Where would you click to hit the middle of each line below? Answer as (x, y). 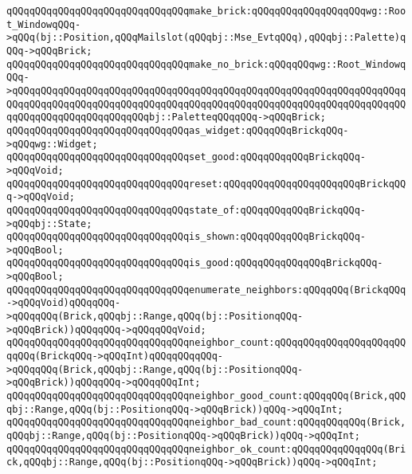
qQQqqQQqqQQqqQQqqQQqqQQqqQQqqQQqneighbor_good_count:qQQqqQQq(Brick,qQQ (206, 396)
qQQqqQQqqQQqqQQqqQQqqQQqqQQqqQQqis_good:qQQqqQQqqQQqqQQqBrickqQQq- (195, 263)
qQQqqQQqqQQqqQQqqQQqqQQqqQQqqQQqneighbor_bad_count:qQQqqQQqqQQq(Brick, (206, 423)
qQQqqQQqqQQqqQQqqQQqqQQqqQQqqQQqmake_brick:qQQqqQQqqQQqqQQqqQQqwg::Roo (206, 11)
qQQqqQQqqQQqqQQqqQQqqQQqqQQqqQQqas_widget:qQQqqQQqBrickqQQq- (178, 130)
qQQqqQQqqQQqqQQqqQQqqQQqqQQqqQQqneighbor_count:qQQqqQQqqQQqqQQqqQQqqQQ (206, 343)
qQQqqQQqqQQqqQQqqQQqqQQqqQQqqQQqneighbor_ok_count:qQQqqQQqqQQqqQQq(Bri (206, 449)
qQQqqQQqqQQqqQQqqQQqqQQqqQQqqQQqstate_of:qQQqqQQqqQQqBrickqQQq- (186, 210)
